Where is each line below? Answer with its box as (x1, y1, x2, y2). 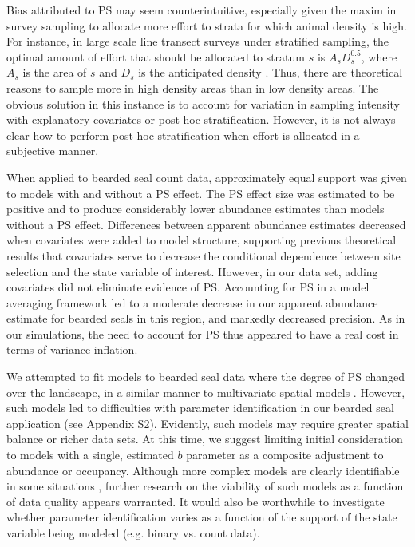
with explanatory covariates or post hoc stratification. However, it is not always (6, 111, 396, 128)
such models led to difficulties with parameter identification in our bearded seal (6, 399, 394, 416)
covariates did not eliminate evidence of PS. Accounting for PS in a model (6, 279, 370, 295)
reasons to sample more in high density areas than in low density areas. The (6, 79, 379, 96)
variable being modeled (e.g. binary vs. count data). (6, 525, 260, 541)
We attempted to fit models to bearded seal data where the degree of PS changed (6, 368, 405, 385)
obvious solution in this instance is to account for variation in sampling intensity (6, 95, 400, 112)
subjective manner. (6, 142, 99, 159)
